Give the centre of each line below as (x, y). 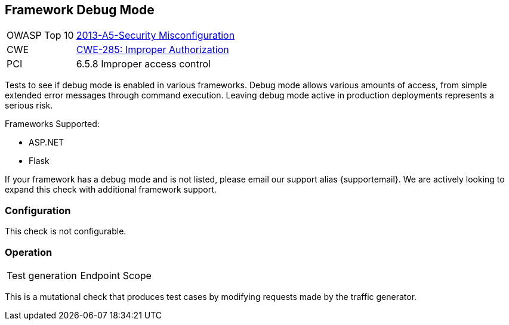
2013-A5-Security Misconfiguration (155, 35)
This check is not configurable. (66, 231)
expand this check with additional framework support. (111, 190)
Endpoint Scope (116, 275)
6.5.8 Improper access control (143, 64)
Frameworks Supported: (52, 124)
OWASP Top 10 (40, 35)
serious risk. (29, 106)
